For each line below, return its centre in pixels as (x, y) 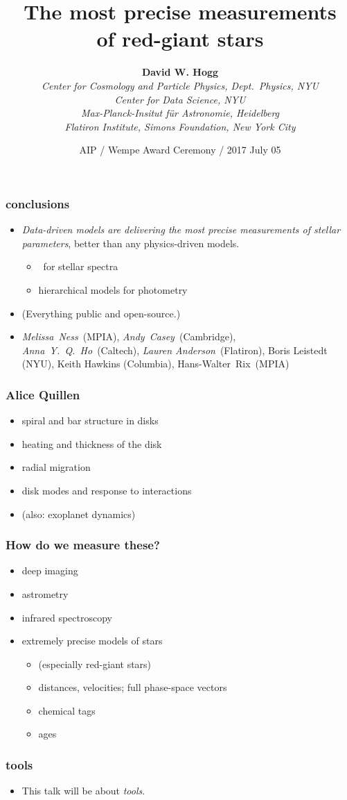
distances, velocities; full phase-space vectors (133, 687)
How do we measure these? (83, 545)
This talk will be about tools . (83, 791)
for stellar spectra (81, 266)
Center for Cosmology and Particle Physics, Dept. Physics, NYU (180, 85)
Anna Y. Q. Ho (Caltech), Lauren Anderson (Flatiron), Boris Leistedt (175, 350)
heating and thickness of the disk (92, 443)
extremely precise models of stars (92, 641)
